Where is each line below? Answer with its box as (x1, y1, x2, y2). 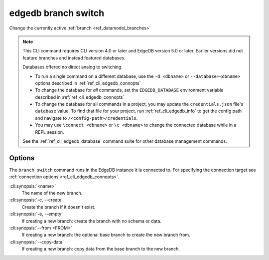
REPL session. (35, 129, 64, 135)
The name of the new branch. (21, 190, 83, 196)
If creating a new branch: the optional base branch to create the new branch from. (21, 232, 190, 238)
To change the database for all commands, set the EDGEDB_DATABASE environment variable (35, 87, 224, 93)
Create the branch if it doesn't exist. (21, 204, 96, 210)
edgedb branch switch (9, 7, 105, 18)
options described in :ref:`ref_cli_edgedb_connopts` (35, 80, 141, 86)
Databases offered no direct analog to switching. (22, 64, 123, 70)
